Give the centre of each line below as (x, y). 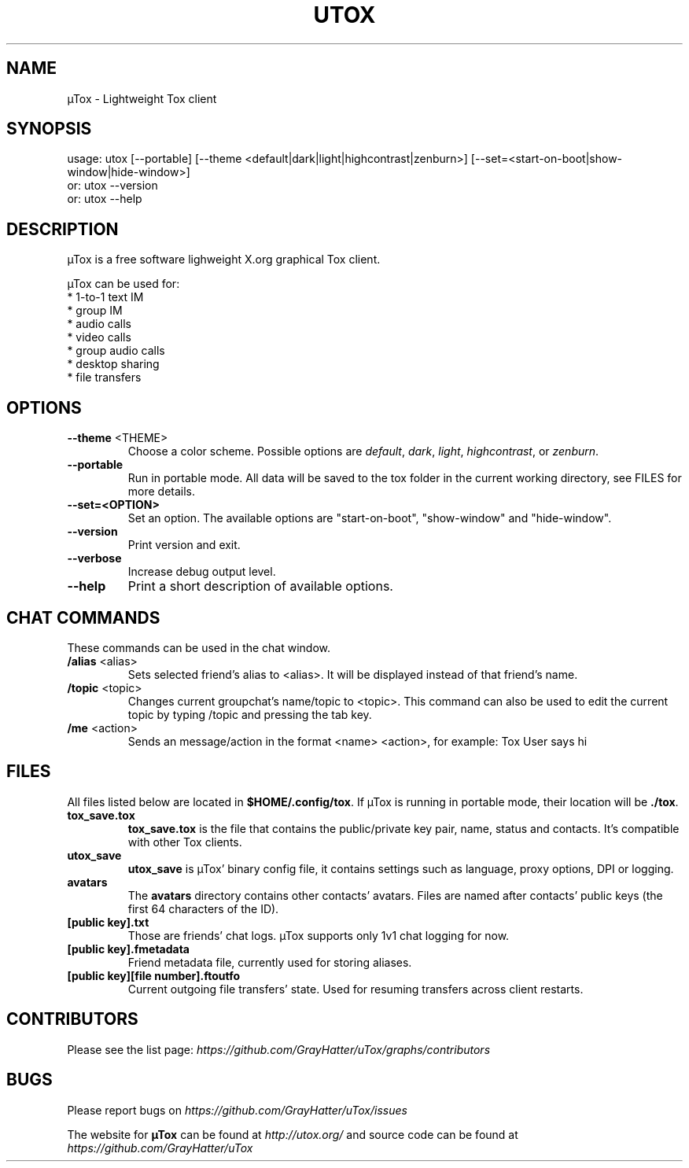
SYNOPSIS (49, 129)
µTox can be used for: (123, 284)
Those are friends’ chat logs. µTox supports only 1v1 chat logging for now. (319, 935)
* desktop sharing (113, 364)
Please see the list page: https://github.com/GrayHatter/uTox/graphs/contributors (279, 1049)
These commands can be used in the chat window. (199, 647)
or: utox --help (105, 199)
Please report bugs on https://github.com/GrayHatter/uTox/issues (237, 1110)
